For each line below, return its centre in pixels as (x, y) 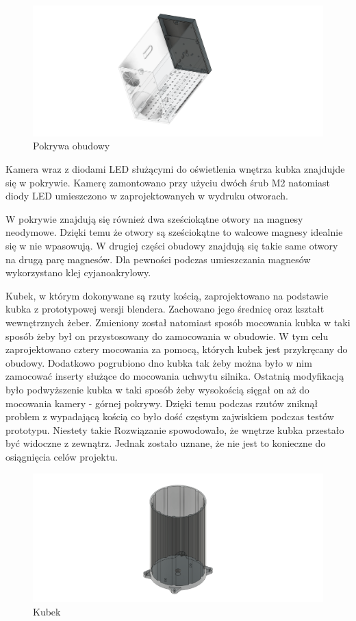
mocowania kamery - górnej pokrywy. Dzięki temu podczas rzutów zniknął (162, 403)
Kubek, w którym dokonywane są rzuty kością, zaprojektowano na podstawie (167, 295)
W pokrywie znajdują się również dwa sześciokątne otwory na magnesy (154, 218)
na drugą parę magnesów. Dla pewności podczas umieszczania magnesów (158, 259)
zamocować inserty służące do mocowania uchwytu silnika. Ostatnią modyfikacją (175, 376)
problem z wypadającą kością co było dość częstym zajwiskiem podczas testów (170, 416)
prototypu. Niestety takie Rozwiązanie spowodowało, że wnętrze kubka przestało (175, 429)
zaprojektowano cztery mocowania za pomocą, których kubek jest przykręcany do (177, 349)
